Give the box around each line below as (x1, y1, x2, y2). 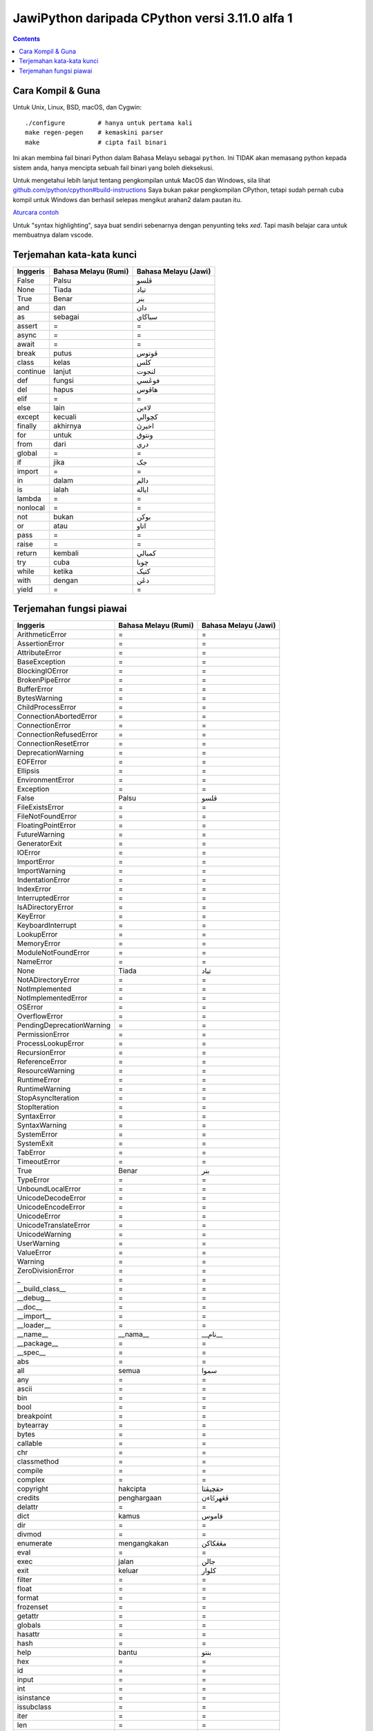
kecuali (52, 412, 77, 422)
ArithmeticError (17, 630, 67, 640)
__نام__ (201, 1329, 223, 1339)
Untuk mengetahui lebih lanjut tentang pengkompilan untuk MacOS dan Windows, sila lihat (12, 176, 271, 184)
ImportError (17, 857, 55, 867)
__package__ (17, 1338, 59, 1348)
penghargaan (118, 1493, 162, 1503)
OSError (17, 1003, 44, 1012)
